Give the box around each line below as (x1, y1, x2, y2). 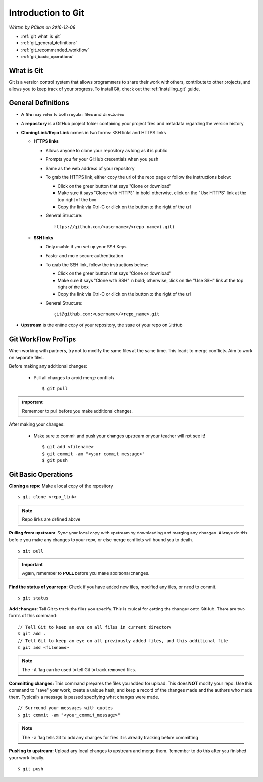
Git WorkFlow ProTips (9, 335, 76, 343)
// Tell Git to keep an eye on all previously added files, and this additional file (18, 638, 228, 643)
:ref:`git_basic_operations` (21, 54, 74, 59)
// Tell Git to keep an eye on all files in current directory (18, 624, 172, 629)
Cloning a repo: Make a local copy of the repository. (9, 483, 114, 489)
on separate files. (9, 354, 44, 360)
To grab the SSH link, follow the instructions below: (45, 261, 148, 267)
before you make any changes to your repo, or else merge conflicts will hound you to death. (9, 536, 193, 543)
